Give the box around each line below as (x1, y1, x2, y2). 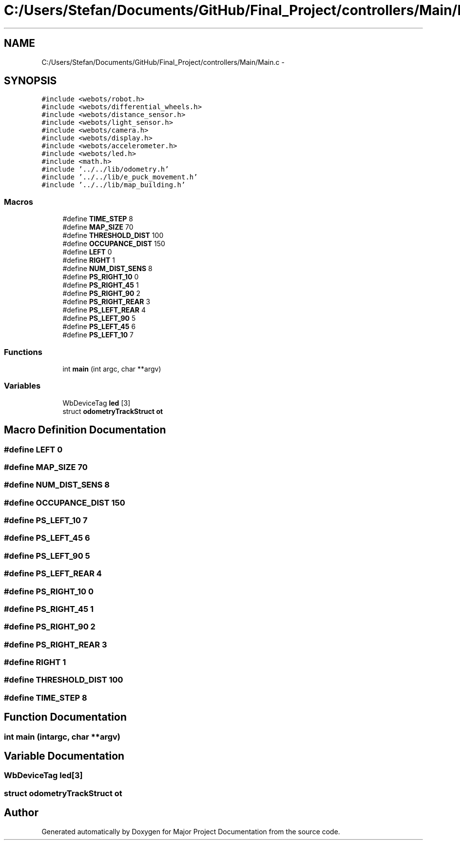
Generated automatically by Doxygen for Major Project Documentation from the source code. (41, 827, 340, 836)
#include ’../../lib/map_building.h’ (41, 181, 186, 189)
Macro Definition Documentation (4, 424, 166, 436)
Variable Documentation (4, 750, 125, 763)
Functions (4, 347, 42, 357)
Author (4, 806, 38, 819)
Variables (4, 381, 41, 391)
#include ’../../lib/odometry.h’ (41, 165, 169, 174)
